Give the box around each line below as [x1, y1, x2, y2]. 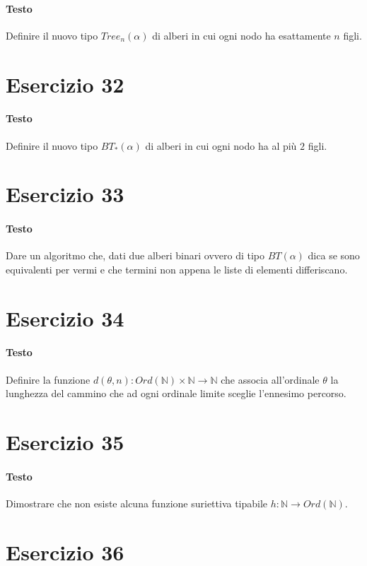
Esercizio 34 [6, 303, 124, 332]
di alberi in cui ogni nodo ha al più [145, 138, 297, 153]
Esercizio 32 [6, 69, 124, 98]
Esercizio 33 [6, 179, 124, 208]
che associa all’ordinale [221, 372, 320, 387]
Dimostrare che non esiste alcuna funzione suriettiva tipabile [6, 496, 268, 511]
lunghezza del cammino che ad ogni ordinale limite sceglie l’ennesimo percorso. [6, 386, 346, 401]
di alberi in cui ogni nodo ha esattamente [152, 28, 331, 42]
